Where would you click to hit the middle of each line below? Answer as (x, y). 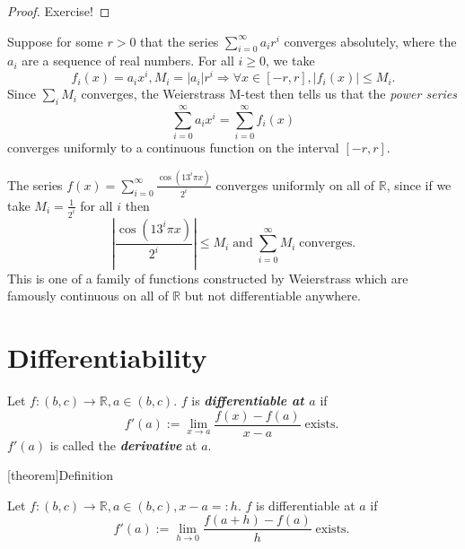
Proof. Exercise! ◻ (59, 11)
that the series (180, 41)
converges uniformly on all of (295, 184)
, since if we (419, 184)
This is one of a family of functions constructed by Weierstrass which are (208, 278)
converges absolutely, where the (370, 41)
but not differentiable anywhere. (272, 296)
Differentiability (107, 357)
